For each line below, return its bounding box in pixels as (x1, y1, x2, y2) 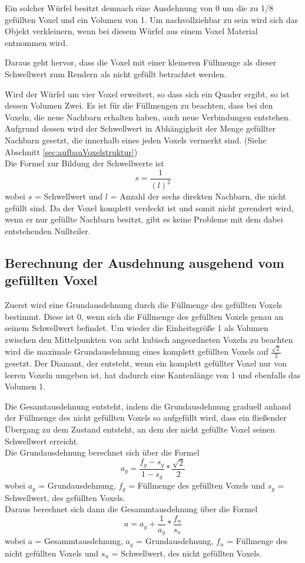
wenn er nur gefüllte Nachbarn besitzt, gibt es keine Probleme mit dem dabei (5, 213, 283, 225)
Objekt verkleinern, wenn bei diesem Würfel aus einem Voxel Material (5, 25, 258, 37)
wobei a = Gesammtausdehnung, (5, 535, 123, 547)
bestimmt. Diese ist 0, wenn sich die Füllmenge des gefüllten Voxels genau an (5, 310, 284, 322)
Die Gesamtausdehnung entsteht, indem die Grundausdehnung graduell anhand (5, 400, 291, 412)
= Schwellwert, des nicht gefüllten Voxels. (111, 546, 262, 559)
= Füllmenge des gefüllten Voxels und (128, 479, 266, 492)
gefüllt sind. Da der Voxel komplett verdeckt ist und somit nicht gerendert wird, (5, 201, 294, 214)
